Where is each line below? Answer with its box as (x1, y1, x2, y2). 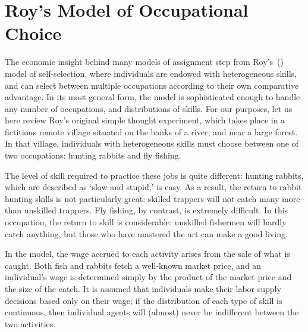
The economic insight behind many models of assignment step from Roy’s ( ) (5, 55, 284, 68)
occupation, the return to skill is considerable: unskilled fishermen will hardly (5, 216, 287, 228)
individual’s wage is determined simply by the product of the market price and (5, 271, 292, 283)
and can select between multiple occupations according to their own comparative (5, 79, 299, 91)
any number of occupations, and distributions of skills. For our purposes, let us (5, 102, 293, 114)
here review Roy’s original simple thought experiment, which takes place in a (5, 114, 285, 126)
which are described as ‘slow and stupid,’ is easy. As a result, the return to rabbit (5, 181, 302, 193)
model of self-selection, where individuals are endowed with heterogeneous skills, (5, 67, 297, 79)
